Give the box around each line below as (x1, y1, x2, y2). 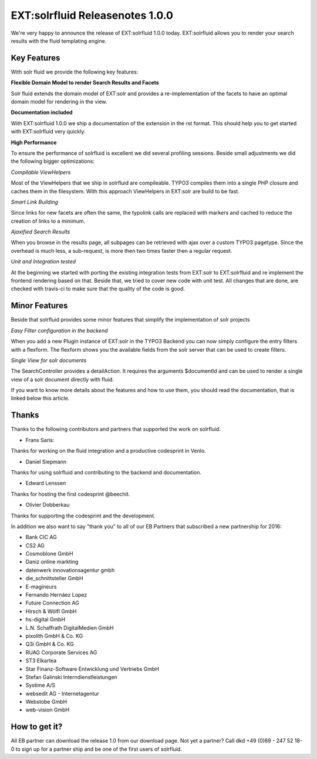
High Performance (11, 139, 57, 146)
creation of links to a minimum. (11, 218, 86, 225)
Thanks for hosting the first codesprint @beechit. (11, 490, 130, 497)
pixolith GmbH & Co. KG (25, 632, 83, 639)
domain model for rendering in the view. (11, 98, 107, 105)
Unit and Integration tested (11, 258, 76, 265)
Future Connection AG (25, 600, 79, 607)
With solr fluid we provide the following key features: (11, 68, 139, 75)
